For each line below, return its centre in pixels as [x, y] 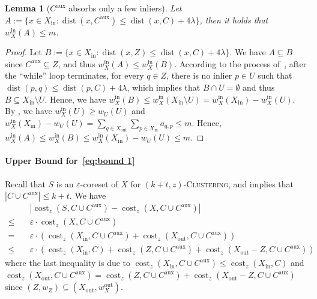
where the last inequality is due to [68, 263]
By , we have [29, 111]
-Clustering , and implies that [239, 183]
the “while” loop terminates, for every [74, 75]
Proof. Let [23, 52]
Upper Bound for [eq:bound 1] [70, 161]
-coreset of [99, 183]
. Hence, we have [75, 99]
